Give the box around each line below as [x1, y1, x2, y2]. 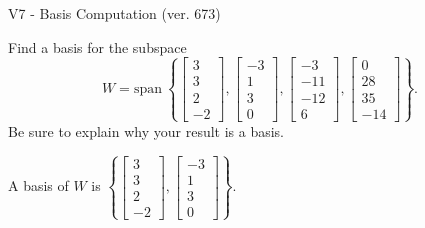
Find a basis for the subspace [8, 36, 187, 57]
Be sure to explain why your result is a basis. [8, 120, 285, 141]
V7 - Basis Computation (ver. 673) [8, 3, 221, 23]
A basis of [8, 175, 69, 196]
